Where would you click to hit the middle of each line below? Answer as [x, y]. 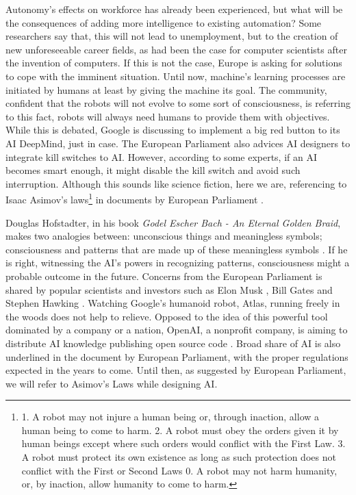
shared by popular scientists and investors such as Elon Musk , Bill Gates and [169, 289]
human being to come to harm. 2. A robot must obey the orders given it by [180, 430]
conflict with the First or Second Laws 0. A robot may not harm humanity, [179, 470]
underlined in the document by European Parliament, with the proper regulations [177, 356]
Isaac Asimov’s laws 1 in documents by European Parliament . [135, 198]
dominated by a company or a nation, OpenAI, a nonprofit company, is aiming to [177, 330]
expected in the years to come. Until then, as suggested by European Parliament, [176, 370]
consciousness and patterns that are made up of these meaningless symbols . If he [177, 249]
